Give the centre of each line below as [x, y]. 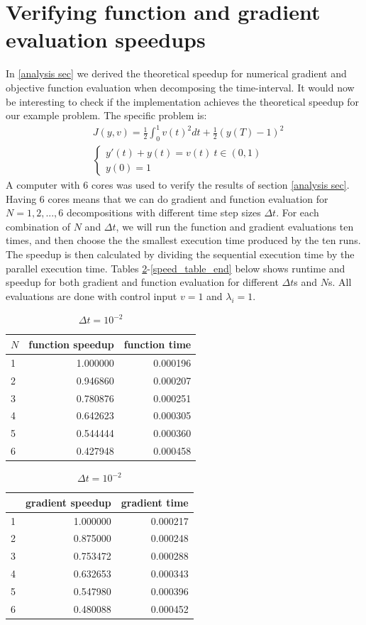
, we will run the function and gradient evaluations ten [235, 226]
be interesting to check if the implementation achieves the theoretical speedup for [183, 101]
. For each [298, 212]
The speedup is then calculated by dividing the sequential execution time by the [180, 254]
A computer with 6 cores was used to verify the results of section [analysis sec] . [178, 185]
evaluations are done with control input [91, 295]
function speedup [71, 344]
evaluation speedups [106, 39]
